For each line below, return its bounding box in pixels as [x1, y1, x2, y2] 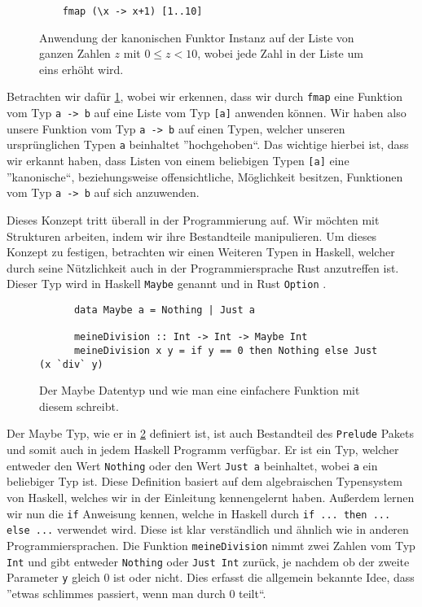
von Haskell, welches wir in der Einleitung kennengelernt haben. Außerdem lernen [7, 488, 415, 505]
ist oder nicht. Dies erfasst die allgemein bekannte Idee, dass [113, 569, 415, 586]
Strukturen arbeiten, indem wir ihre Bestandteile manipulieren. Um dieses [7, 227, 377, 244]
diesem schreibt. [39, 397, 119, 414]
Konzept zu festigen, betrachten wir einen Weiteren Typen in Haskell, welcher [7, 243, 395, 260]
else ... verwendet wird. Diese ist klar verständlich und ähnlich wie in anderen [7, 521, 409, 538]
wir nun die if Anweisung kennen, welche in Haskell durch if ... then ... [7, 504, 391, 522]
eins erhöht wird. [39, 60, 124, 77]
